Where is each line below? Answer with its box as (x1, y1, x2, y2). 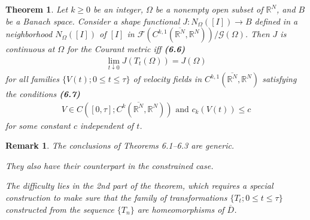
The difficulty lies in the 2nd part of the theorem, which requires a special (5, 179, 273, 192)
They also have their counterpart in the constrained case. (5, 159, 214, 171)
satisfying (262, 73, 297, 85)
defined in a (254, 14, 298, 27)
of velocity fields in (133, 73, 202, 85)
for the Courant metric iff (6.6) (67, 43, 186, 55)
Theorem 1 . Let (5, 3, 68, 15)
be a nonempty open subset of (155, 3, 263, 15)
